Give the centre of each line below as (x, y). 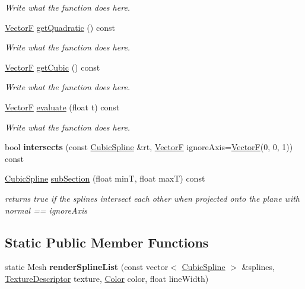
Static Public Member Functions (107, 242)
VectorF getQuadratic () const (60, 27)
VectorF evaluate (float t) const (62, 107)
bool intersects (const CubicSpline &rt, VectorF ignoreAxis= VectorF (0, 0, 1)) (149, 147)
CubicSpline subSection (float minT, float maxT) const (105, 178)
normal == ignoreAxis (46, 210)
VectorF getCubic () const (53, 67)
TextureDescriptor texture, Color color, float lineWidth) (107, 278)
